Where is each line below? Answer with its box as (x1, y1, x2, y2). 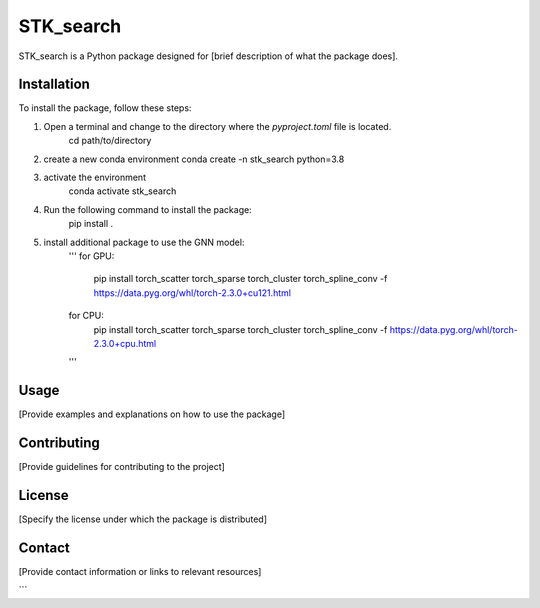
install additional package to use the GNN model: (43, 236, 245, 248)
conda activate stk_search (68, 185, 177, 197)
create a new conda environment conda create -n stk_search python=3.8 (43, 153, 345, 165)
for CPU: (68, 310, 104, 322)
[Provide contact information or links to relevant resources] (18, 565, 262, 577)
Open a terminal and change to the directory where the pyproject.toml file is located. (43, 120, 392, 132)
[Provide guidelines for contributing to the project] (18, 461, 225, 473)
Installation (18, 76, 90, 93)
